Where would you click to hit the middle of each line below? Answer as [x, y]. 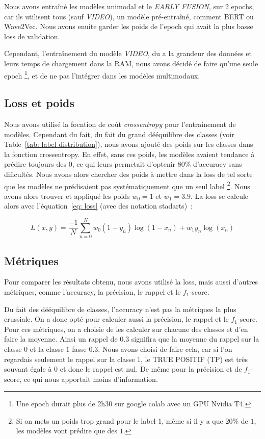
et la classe [47, 348]
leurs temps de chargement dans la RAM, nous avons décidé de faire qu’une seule [131, 63]
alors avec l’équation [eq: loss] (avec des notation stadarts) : [98, 206]
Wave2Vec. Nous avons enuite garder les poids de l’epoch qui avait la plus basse [129, 26]
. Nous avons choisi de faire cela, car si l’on [165, 348]
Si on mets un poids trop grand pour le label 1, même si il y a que [120, 420]
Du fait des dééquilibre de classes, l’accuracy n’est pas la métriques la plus [120, 309]
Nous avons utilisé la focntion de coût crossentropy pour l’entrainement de [120, 124]
